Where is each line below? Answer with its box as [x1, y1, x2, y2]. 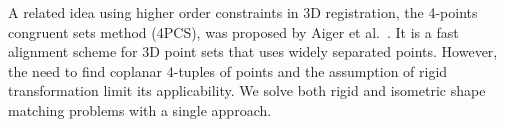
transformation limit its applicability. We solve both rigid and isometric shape [8, 80, 486, 101]
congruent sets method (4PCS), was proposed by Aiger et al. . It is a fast [8, 21, 459, 42]
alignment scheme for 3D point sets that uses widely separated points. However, [8, 41, 498, 62]
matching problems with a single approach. [8, 99, 272, 120]
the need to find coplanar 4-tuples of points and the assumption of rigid [8, 60, 448, 81]
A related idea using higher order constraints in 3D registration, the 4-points [8, 2, 478, 22]
